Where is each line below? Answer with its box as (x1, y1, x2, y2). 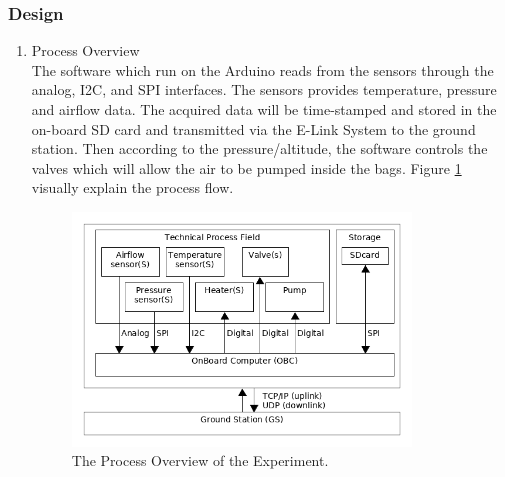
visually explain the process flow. (31, 177, 234, 198)
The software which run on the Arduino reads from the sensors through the (31, 59, 494, 80)
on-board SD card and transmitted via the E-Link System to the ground (31, 118, 476, 139)
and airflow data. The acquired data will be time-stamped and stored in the (31, 99, 497, 119)
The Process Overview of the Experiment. (71, 450, 329, 471)
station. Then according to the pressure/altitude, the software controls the (31, 138, 488, 159)
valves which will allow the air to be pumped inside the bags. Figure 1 (31, 157, 462, 178)
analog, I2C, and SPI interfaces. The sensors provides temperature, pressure (31, 79, 497, 100)
